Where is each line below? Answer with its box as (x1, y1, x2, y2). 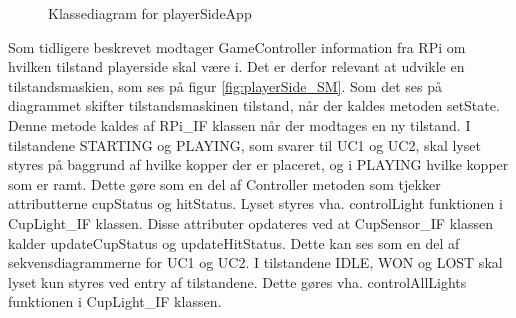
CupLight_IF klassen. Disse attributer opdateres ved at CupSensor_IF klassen (8, 212, 493, 233)
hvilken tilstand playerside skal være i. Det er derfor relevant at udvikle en (8, 56, 465, 77)
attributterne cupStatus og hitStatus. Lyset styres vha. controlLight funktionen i (8, 193, 503, 214)
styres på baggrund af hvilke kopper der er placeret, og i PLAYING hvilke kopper (8, 154, 509, 175)
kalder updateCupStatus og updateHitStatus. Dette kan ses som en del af (8, 232, 460, 253)
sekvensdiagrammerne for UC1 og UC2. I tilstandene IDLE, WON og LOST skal (8, 252, 503, 273)
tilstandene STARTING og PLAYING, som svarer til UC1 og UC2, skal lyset (8, 134, 481, 155)
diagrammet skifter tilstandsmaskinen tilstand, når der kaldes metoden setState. (8, 95, 500, 116)
